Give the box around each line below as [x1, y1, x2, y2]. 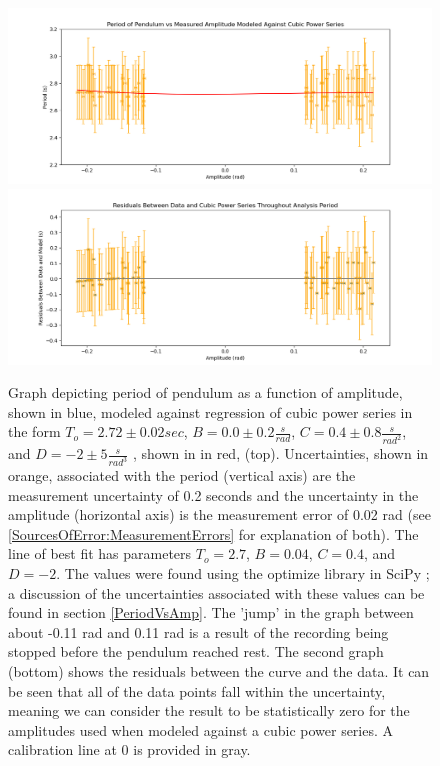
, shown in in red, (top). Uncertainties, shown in [132, 443, 429, 464]
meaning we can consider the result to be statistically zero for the [8, 700, 410, 721]
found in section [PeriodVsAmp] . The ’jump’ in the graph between [8, 602, 414, 623]
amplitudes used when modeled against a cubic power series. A [8, 719, 394, 740]
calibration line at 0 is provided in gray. [8, 739, 251, 760]
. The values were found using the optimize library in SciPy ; [56, 563, 430, 584]
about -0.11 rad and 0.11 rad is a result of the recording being [8, 621, 389, 642]
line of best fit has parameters [8, 543, 192, 564]
